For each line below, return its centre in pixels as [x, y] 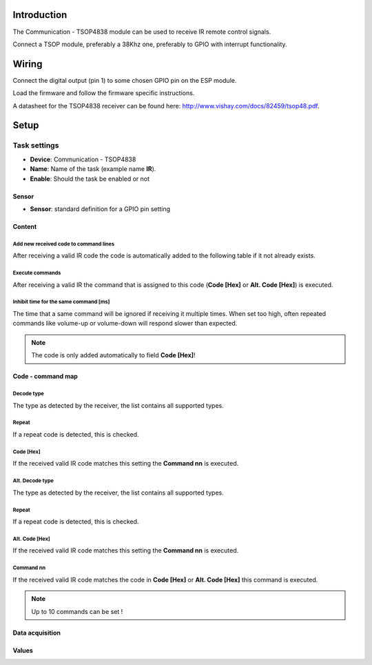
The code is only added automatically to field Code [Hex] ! [113, 355]
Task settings [36, 146]
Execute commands [37, 273]
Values [23, 650]
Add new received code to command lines [64, 244]
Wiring [28, 64]
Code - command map [45, 377]
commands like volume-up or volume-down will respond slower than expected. [125, 324]
